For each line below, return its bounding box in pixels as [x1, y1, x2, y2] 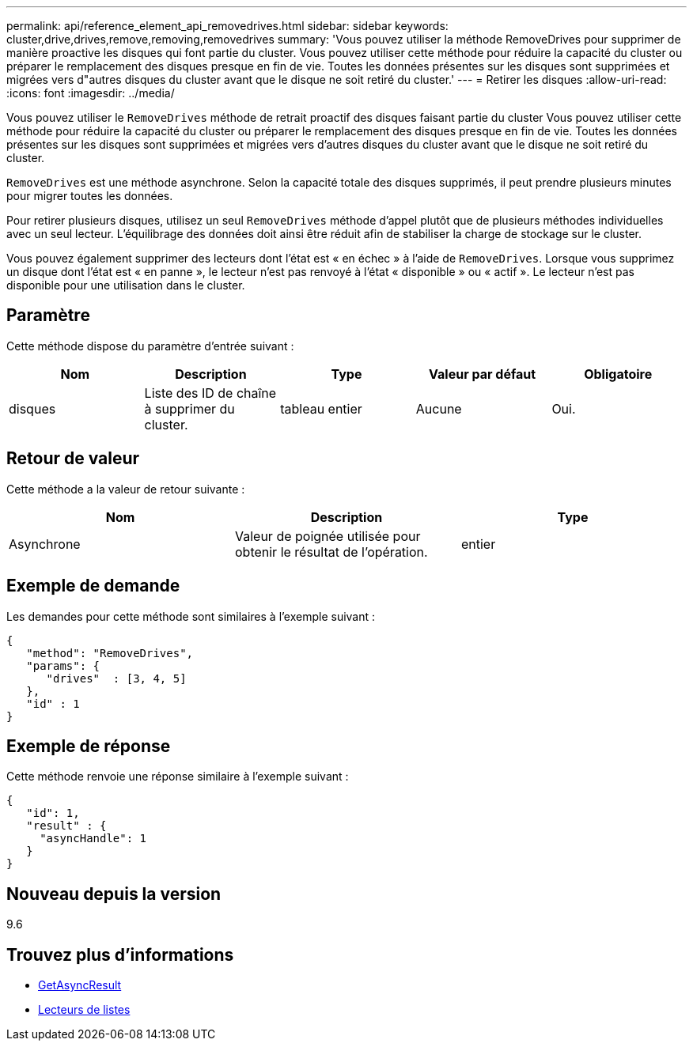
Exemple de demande [6, 576, 180, 596]
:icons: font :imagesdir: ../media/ [6, 86, 175, 100]
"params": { [26, 659, 100, 672]
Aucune [415, 400, 462, 417]
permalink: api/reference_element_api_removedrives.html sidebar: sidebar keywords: [6, 19, 449, 32]
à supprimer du [144, 400, 235, 417]
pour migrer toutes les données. [6, 189, 173, 202]
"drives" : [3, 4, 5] [46, 671, 187, 685]
